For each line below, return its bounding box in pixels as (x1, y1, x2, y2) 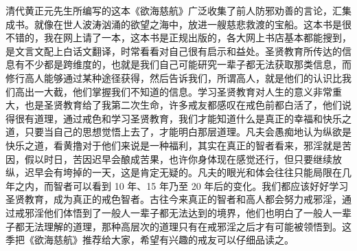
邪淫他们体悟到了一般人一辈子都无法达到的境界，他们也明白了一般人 (24, 205, 332, 219)
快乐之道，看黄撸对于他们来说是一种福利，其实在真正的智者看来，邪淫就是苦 (5, 138, 352, 152)
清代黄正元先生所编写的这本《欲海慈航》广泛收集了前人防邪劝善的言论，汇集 (5, 3, 352, 17)
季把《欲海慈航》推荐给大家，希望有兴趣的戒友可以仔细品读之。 (5, 232, 294, 247)
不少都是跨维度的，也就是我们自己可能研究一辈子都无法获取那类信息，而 (24, 57, 352, 72)
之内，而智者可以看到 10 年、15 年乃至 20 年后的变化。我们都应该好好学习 (14, 178, 349, 193)
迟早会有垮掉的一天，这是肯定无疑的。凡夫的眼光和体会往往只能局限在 (24, 165, 342, 179)
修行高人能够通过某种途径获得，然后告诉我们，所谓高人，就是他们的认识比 (5, 70, 342, 85)
